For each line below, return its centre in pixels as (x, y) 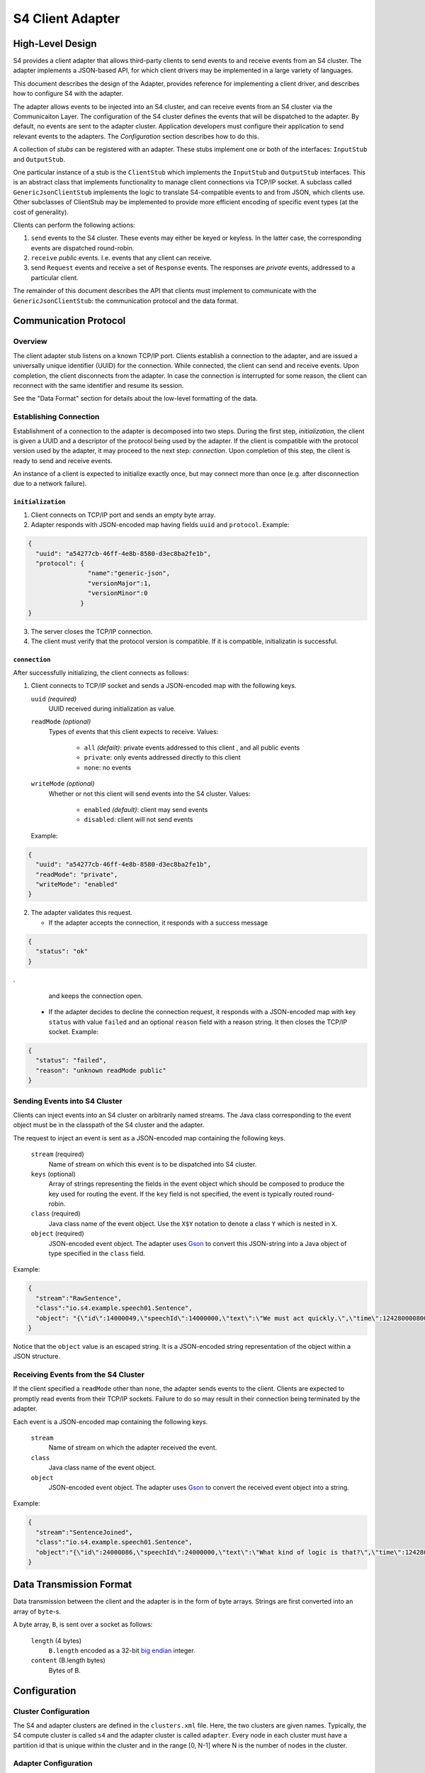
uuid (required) (54, 699)
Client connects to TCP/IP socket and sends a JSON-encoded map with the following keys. (164, 686)
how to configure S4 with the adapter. (68, 94)
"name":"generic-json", (129, 573)
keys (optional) (53, 1174)
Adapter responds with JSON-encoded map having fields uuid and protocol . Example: (160, 525)
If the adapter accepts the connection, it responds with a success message (158, 923)
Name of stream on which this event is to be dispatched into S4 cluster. (153, 1164)
